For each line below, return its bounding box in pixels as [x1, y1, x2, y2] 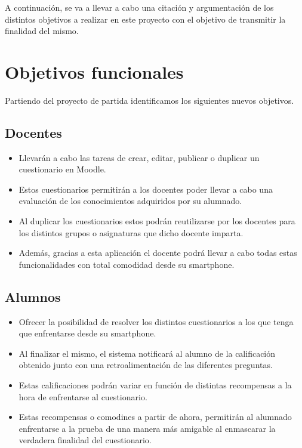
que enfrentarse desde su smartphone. [19, 327, 156, 339]
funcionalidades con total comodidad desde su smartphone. [19, 258, 235, 270]
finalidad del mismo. [5, 24, 79, 37]
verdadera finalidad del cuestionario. [19, 434, 152, 446]
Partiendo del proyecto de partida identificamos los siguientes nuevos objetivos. [5, 94, 294, 106]
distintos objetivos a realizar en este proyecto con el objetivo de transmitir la [5, 13, 286, 25]
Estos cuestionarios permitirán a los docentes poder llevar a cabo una [19, 183, 273, 195]
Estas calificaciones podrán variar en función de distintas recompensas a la [19, 379, 292, 391]
